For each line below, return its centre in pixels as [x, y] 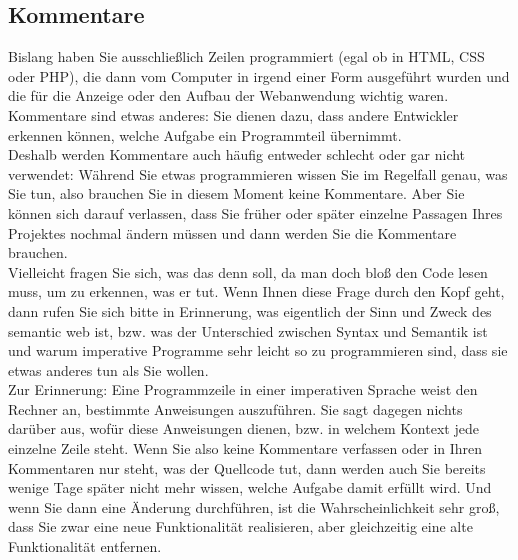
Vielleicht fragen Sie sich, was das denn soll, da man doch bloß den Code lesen [248, 271]
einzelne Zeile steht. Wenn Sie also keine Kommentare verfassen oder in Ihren [245, 448]
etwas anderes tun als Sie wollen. [108, 369]
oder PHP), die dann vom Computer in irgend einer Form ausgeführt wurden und [259, 75]
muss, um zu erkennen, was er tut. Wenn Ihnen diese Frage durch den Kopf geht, [256, 291]
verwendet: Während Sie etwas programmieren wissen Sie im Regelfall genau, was [258, 173]
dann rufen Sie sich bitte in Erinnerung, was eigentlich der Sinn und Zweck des [250, 310]
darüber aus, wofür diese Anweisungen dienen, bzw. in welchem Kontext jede [243, 428]
